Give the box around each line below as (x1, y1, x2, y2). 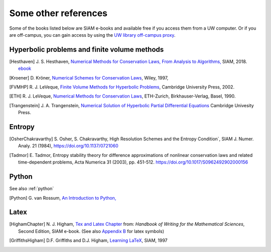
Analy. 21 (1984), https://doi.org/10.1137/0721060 (18, 143, 118, 149)
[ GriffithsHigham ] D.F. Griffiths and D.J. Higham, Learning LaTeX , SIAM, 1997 (9, 237, 168, 243)
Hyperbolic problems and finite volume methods (9, 45, 164, 54)
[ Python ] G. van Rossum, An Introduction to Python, (9, 195, 116, 201)
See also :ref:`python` (9, 186, 54, 192)
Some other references (9, 8, 108, 19)
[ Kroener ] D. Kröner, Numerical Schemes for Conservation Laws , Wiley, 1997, (9, 74, 169, 80)
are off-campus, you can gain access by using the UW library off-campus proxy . (9, 32, 176, 38)
